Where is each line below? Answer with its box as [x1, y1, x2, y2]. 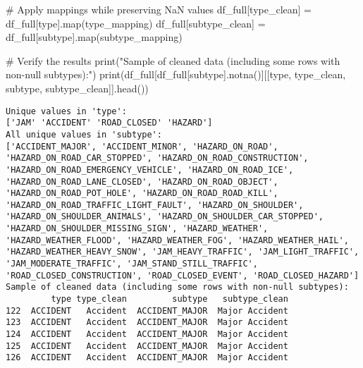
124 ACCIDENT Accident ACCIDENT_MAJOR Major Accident [6, 329, 288, 340]
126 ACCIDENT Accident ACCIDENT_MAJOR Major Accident [6, 352, 288, 363]
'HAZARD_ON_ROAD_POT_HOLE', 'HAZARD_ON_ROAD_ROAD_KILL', [6, 188, 278, 199]
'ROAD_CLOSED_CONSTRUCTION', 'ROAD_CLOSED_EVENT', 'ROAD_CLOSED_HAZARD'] [6, 270, 359, 281]
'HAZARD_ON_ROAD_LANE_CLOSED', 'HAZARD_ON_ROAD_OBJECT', [6, 176, 278, 187]
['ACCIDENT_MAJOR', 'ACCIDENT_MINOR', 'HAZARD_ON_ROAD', [6, 141, 278, 152]
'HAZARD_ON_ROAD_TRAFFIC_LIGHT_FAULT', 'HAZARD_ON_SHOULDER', [6, 200, 304, 210]
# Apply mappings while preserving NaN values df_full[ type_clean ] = [6, 2, 312, 16]
